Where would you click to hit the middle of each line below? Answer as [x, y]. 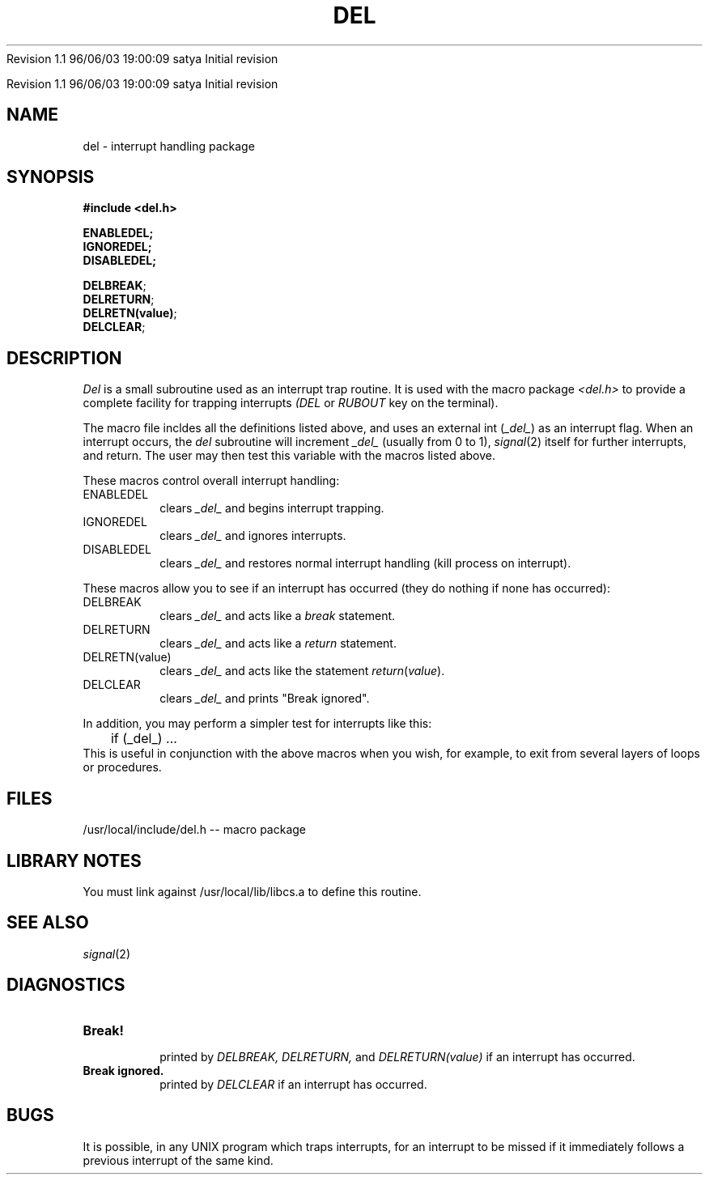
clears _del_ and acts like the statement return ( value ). [302, 671]
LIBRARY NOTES [74, 860]
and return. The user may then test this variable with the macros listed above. [289, 456]
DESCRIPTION [64, 358]
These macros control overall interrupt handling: [211, 481]
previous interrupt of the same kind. [178, 1160]
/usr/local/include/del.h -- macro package [195, 830]
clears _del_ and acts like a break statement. [278, 616]
